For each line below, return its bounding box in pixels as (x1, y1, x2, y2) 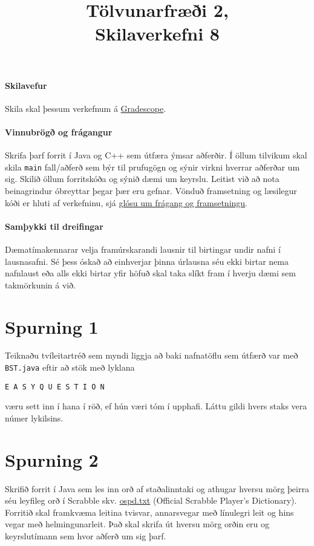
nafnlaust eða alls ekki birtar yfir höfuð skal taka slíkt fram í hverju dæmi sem (5, 267, 296, 279)
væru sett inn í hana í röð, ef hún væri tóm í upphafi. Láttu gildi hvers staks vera (5, 400, 307, 412)
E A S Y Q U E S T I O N (5, 382, 105, 391)
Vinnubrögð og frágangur (5, 125, 113, 138)
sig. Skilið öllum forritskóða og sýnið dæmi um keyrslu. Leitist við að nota (5, 172, 280, 185)
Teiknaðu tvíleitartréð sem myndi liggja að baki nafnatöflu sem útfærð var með (5, 349, 298, 362)
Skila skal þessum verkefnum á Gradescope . (5, 102, 166, 114)
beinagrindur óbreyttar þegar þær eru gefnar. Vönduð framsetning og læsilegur (5, 184, 297, 197)
